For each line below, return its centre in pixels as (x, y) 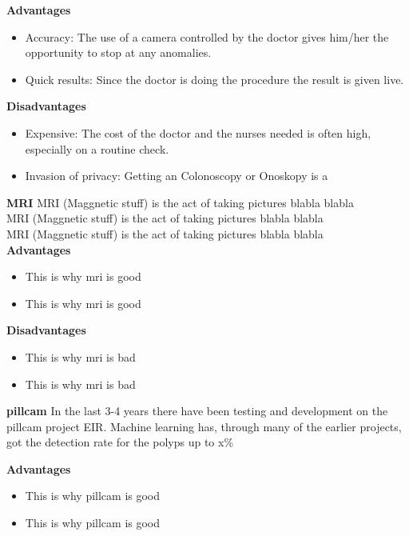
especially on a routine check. (97, 148)
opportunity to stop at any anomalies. (118, 52)
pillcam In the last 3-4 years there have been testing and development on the (197, 411)
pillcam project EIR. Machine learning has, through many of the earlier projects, (204, 426)
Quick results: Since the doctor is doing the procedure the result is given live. (214, 79)
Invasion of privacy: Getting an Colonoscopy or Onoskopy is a (177, 176)
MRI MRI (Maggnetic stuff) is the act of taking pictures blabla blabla (180, 202)
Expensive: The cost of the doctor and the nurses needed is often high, (198, 132)
